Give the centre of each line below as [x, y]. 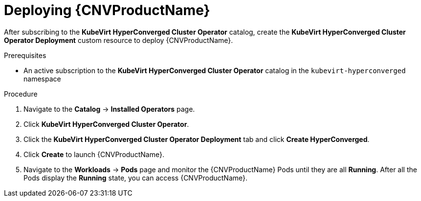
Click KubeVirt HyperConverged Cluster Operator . [106, 124]
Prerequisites [25, 55]
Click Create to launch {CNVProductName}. [94, 154]
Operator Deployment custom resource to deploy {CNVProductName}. [119, 40]
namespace [42, 79]
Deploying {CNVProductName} [107, 10]
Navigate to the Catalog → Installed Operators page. [109, 109]
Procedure [21, 94]
